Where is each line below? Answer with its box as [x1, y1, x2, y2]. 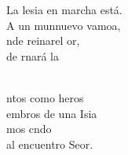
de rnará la [6, 47, 59, 64]
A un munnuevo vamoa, [6, 17, 121, 33]
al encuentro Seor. [6, 135, 93, 152]
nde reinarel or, [6, 32, 80, 49]
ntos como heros [6, 89, 84, 105]
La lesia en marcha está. [6, 2, 123, 17]
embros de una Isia [6, 105, 97, 121]
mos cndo [6, 120, 52, 137]
